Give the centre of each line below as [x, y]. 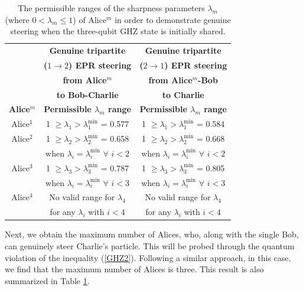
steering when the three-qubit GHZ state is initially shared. [118, 31]
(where [17, 19]
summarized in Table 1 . [47, 280]
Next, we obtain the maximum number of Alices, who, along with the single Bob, [152, 234]
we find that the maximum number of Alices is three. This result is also [134, 269]
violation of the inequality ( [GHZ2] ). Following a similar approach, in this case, [148, 257]
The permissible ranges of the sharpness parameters [111, 8]
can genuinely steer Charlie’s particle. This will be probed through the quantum [150, 246]
